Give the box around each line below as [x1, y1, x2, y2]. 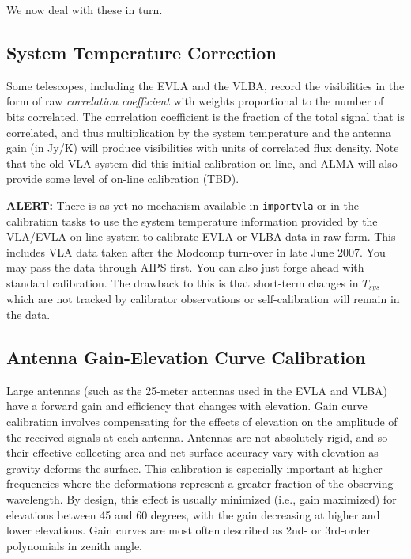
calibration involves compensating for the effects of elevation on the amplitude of [6, 413, 398, 430]
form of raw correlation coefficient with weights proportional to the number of [6, 93, 384, 109]
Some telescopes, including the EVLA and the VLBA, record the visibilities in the [6, 77, 405, 93]
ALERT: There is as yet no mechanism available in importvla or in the [6, 196, 359, 213]
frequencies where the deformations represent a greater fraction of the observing [6, 475, 394, 492]
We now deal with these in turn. [6, 2, 163, 17]
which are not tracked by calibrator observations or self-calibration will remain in [6, 291, 400, 307]
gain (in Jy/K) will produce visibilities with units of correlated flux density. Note [6, 139, 399, 156]
